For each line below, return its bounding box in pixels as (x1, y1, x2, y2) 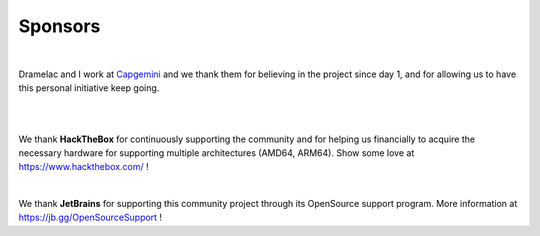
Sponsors (18, 15, 101, 37)
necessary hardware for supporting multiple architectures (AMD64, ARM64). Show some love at (18, 146, 415, 159)
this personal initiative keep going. (18, 82, 160, 94)
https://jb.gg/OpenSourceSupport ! (18, 211, 163, 224)
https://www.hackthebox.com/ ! (18, 161, 149, 173)
